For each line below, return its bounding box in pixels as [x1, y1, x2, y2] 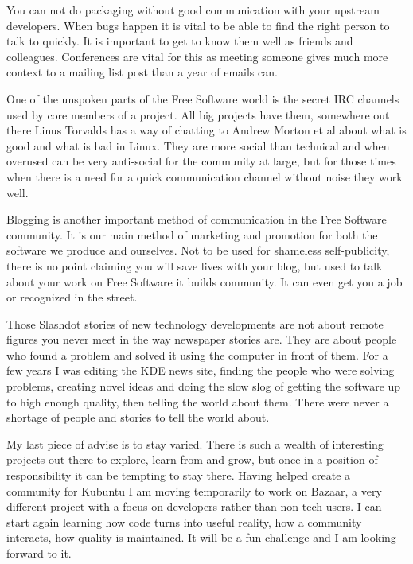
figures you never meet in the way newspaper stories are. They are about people [6, 331, 397, 348]
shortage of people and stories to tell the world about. [6, 409, 270, 426]
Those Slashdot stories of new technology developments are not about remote [6, 315, 384, 332]
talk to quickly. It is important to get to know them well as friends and [6, 33, 353, 49]
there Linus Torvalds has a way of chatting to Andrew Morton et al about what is [6, 122, 407, 138]
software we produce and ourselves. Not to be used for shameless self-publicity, [6, 242, 390, 259]
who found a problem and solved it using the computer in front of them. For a [6, 346, 388, 363]
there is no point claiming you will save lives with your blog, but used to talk [6, 257, 383, 274]
